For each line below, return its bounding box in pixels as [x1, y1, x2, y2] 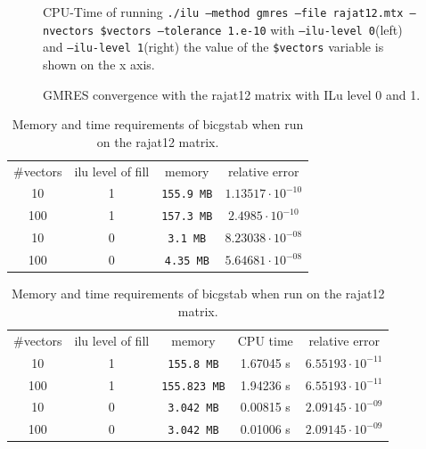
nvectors [43, 24, 94, 37]
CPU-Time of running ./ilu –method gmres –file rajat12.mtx [43, 3, 404, 20]
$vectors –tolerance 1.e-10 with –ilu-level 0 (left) [100, 20, 403, 38]
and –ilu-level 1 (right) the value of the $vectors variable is [43, 37, 384, 56]
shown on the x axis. [43, 54, 155, 73]
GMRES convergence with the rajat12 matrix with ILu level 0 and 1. [43, 85, 421, 103]
